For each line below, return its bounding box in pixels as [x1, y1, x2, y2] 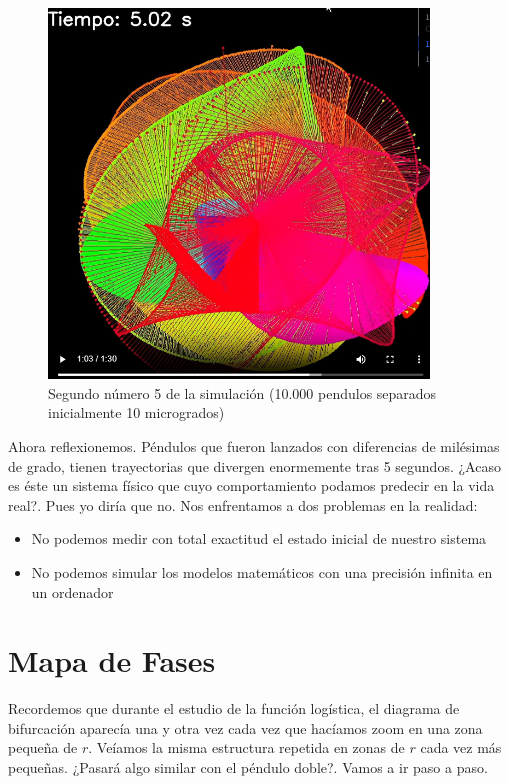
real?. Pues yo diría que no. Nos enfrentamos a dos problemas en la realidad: [8, 494, 478, 515]
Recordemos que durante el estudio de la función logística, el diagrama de [8, 698, 460, 719]
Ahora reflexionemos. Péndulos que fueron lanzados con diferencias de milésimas [8, 435, 500, 456]
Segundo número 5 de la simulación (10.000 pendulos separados [48, 382, 437, 403]
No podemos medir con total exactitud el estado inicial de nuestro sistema [31, 528, 487, 549]
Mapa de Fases [8, 640, 216, 681]
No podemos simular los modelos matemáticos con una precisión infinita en [31, 561, 493, 582]
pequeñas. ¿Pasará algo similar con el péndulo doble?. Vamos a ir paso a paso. [8, 757, 488, 778]
